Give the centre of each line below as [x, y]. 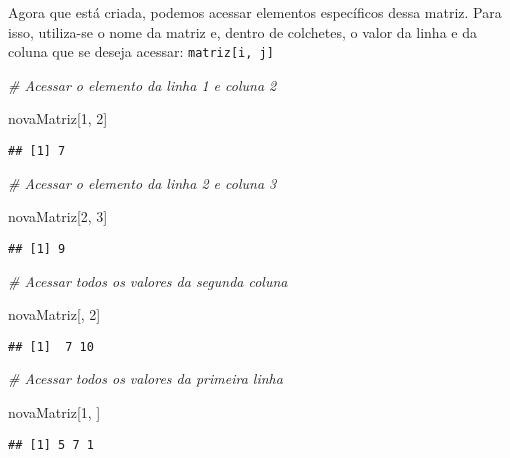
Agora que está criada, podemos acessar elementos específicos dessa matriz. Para [255, 12]
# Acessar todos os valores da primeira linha [145, 378]
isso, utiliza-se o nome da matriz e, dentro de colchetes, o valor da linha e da [242, 31]
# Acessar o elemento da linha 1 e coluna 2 [142, 84]
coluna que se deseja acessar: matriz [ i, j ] [141, 51]
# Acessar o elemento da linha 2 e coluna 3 [142, 182]
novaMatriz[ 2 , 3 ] [58, 216]
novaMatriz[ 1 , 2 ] [58, 118]
